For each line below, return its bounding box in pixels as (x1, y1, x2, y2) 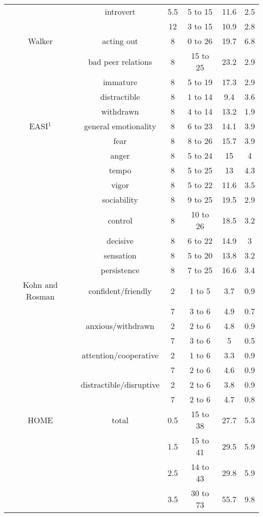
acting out (102, 35, 139, 47)
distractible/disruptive (80, 379, 160, 390)
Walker (28, 35, 53, 47)
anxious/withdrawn (85, 320, 155, 331)
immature (103, 76, 138, 88)
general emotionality (84, 120, 156, 132)
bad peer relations (88, 55, 152, 67)
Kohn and (23, 279, 58, 290)
